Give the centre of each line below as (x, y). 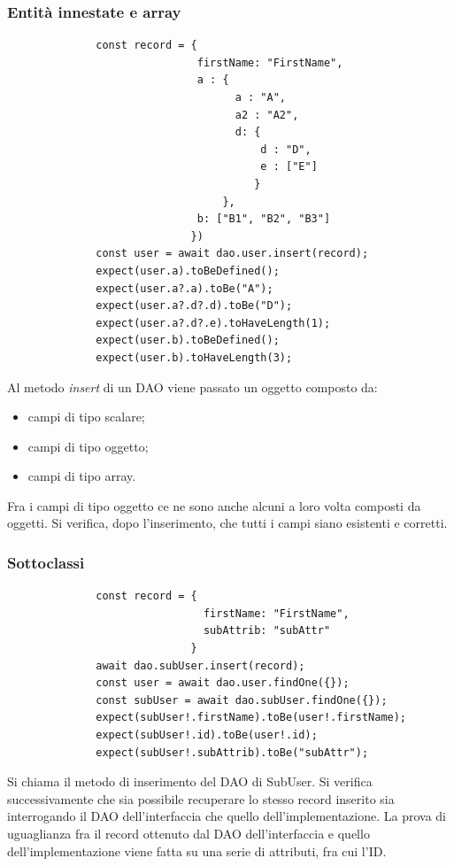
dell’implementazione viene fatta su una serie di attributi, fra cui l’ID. (197, 851)
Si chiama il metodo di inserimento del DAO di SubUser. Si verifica (190, 781)
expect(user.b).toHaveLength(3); (194, 357)
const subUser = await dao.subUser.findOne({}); (242, 700)
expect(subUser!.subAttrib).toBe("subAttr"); (232, 752)
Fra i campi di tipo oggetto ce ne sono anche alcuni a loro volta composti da (214, 505)
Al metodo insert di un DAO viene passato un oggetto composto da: (192, 387)
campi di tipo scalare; (86, 417)
